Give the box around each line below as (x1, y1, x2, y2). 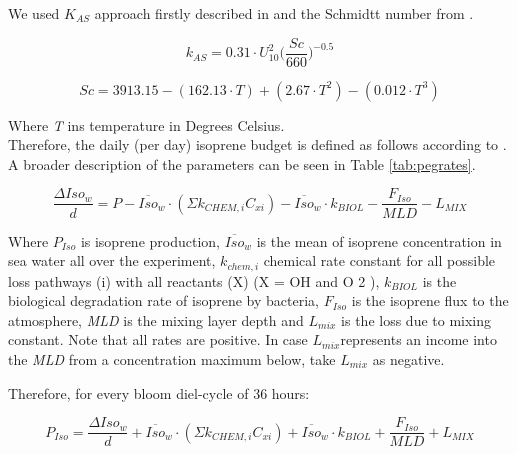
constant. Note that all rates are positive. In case (8, 329, 308, 350)
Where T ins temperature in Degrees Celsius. (8, 114, 285, 135)
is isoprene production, (80, 230, 220, 251)
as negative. (372, 348, 445, 369)
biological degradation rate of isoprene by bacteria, (8, 290, 319, 311)
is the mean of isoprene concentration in (256, 230, 502, 251)
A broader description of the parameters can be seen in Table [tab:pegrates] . (8, 153, 476, 174)
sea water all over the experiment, (8, 250, 216, 271)
